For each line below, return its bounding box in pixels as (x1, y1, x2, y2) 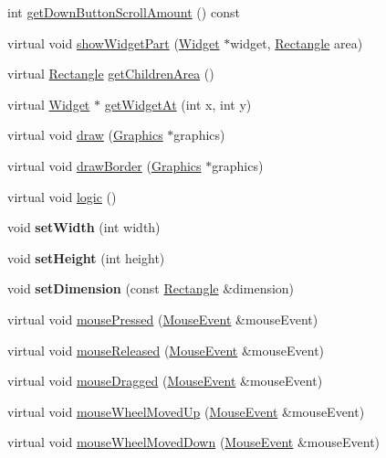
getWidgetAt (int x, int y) (104, 94, 252, 113)
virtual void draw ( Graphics (7, 125, 163, 144)
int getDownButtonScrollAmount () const (7, 3, 240, 21)
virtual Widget (7, 94, 90, 113)
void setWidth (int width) (7, 218, 161, 237)
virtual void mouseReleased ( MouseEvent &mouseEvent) (7, 340, 325, 359)
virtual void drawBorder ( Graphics (7, 155, 202, 175)
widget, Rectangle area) (230, 33, 363, 52)
